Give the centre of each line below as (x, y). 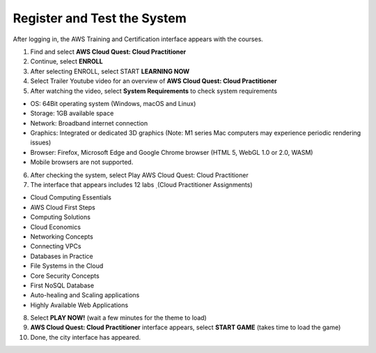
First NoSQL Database (62, 285)
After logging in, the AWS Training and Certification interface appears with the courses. (138, 39)
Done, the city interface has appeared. (86, 337)
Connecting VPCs (56, 246)
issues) (41, 142)
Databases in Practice (62, 256)
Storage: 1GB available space (72, 113)
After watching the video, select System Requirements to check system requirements (154, 91)
